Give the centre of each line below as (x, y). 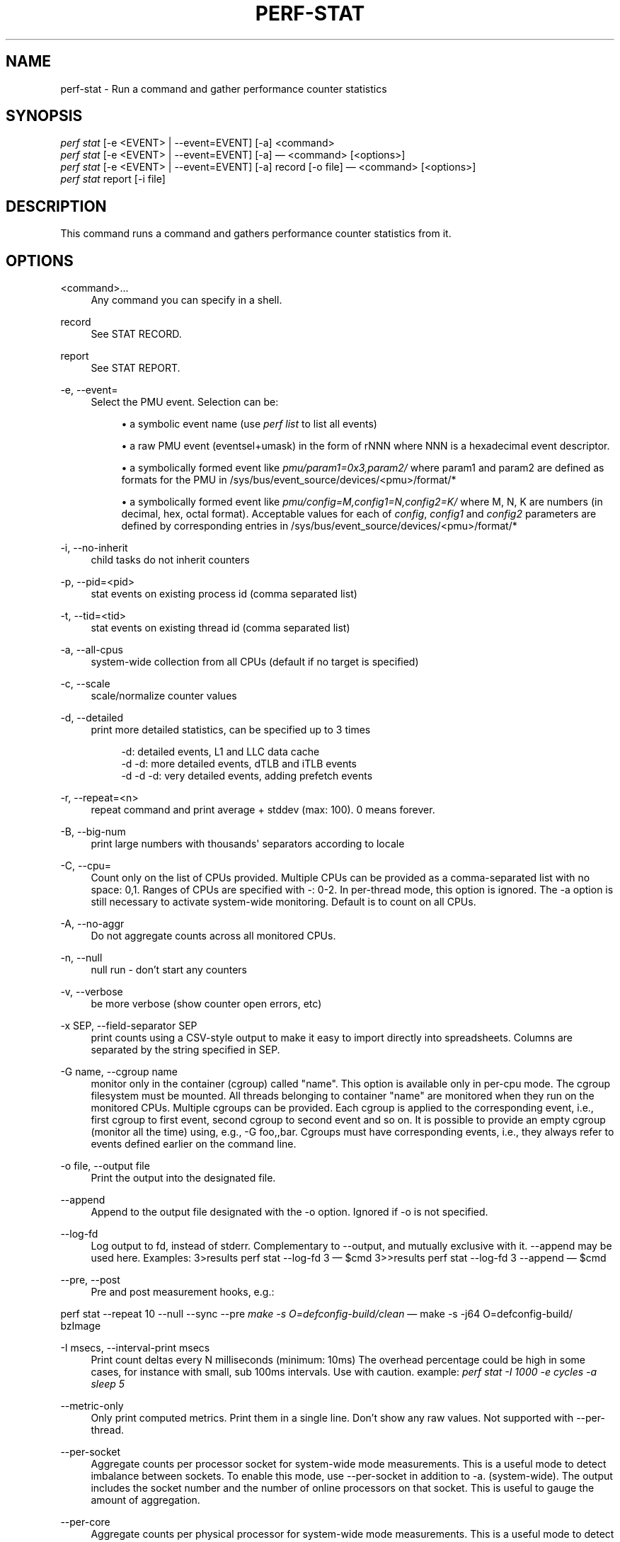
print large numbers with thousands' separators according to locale (248, 844)
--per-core (85, 1522)
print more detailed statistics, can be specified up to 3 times (231, 730)
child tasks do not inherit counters (170, 560)
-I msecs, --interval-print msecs (135, 1348)
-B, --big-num (93, 832)
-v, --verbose (92, 992)
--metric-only (92, 1406)
